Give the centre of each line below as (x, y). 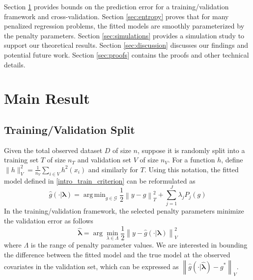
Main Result (47, 98)
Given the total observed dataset (53, 150)
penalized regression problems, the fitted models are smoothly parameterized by (124, 26)
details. (15, 64)
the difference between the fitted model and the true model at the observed (117, 254)
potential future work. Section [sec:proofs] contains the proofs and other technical (126, 54)
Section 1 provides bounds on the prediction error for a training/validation (116, 6)
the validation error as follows (49, 221)
